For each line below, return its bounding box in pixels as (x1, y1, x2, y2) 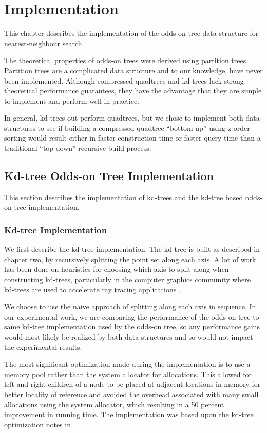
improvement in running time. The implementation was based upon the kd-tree (4, 409, 254, 420)
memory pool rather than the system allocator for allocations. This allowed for (4, 368, 252, 379)
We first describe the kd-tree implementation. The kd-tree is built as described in (4, 244, 260, 254)
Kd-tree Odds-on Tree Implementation (4, 168, 214, 184)
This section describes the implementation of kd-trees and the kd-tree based (4, 191, 243, 202)
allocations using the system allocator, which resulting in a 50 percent (4, 399, 224, 409)
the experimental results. (4, 341, 82, 352)
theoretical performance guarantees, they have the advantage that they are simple (4, 85, 262, 96)
